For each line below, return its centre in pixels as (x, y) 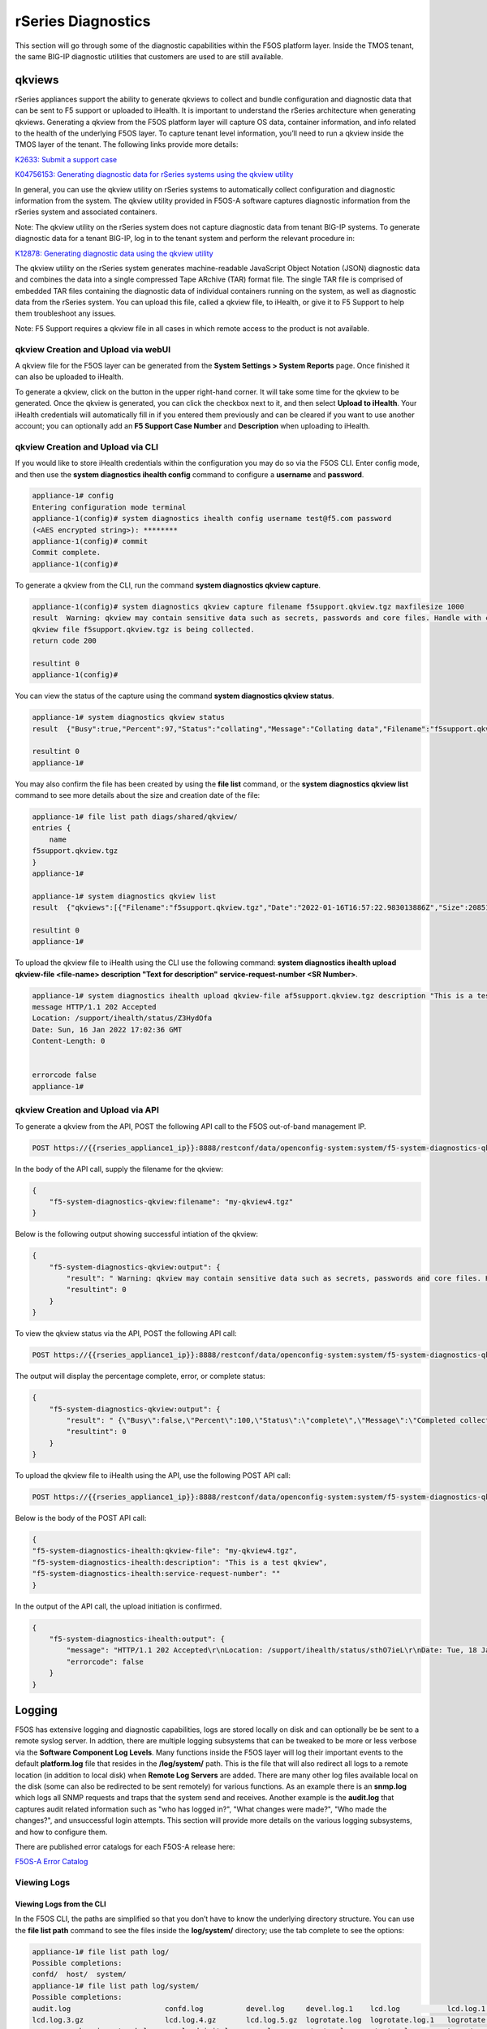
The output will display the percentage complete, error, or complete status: (140, 1376)
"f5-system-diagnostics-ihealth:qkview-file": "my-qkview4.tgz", (165, 1551)
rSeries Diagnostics (83, 21)
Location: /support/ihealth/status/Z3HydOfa (122, 1018)
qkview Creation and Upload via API (87, 1110)
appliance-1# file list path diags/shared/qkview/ (135, 817)
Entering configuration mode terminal (109, 507)
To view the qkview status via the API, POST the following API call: (126, 1333)
